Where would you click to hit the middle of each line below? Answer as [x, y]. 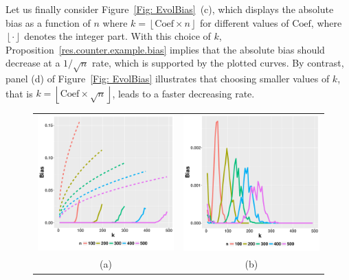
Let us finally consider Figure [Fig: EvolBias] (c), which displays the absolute [170, 9]
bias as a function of [48, 22]
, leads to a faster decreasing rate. [183, 93]
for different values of [244, 22]
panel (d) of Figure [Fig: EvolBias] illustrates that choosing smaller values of [168, 79]
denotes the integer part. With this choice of [117, 36]
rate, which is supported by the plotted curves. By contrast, [218, 63]
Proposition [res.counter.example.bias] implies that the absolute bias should [165, 49]
